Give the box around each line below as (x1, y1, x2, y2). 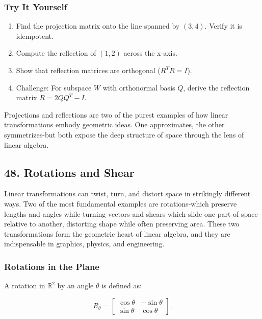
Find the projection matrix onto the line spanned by (16, 20, 180, 31)
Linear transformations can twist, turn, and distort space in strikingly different (4, 188, 251, 199)
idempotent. (16, 30, 54, 41)
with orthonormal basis (102, 82, 175, 93)
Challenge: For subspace (16, 82, 92, 93)
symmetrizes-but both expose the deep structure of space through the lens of (4, 129, 244, 140)
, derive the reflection (183, 82, 250, 93)
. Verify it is (204, 20, 242, 31)
